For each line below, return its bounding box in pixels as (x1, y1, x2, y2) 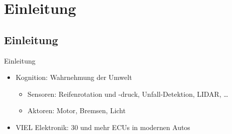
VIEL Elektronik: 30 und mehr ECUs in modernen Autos (15, 122, 190, 132)
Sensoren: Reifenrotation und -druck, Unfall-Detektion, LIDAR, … (27, 88, 229, 99)
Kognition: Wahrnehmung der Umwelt (15, 72, 132, 82)
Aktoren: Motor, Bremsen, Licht (27, 105, 126, 116)
